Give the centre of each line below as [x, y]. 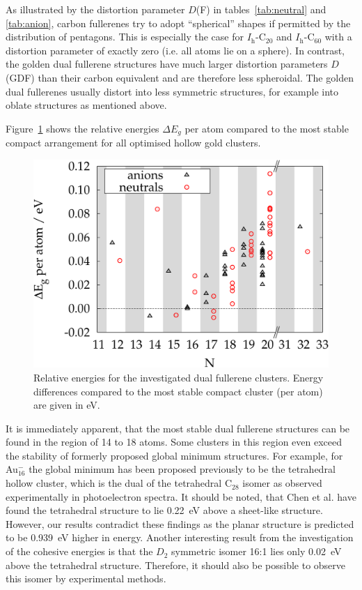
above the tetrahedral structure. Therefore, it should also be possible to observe [176, 565]
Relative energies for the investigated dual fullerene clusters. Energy [179, 377]
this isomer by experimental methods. [86, 578]
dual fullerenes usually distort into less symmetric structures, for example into [172, 91]
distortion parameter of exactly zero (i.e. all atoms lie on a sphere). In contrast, [175, 50]
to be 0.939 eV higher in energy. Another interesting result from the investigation [180, 537]
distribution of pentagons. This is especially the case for [125, 37]
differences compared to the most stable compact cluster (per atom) [178, 391]
